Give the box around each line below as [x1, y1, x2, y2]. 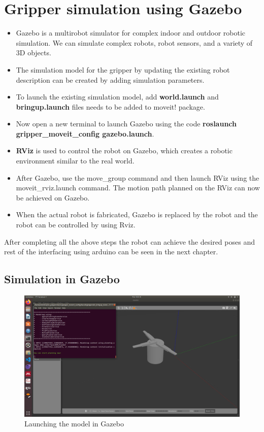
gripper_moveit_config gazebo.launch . [16, 128, 154, 139]
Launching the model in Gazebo [24, 418, 124, 429]
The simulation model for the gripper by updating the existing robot [16, 64, 230, 75]
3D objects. [16, 47, 51, 58]
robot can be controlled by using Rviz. [16, 219, 136, 230]
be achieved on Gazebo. [16, 192, 90, 203]
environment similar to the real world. [16, 155, 135, 166]
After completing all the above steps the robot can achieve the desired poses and [4, 236, 255, 247]
